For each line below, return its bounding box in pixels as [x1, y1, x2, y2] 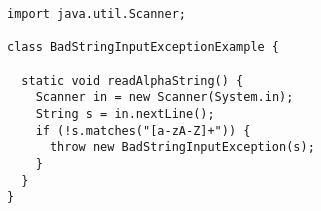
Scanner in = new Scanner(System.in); [35, 90, 294, 105]
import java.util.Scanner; [7, 7, 186, 21]
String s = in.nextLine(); [35, 106, 215, 121]
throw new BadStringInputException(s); [49, 140, 315, 155]
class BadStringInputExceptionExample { [7, 40, 280, 55]
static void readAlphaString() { [21, 73, 244, 88]
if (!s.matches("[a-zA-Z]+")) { [35, 123, 251, 138]
